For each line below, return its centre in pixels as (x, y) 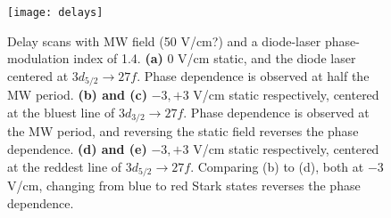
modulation (38, 58)
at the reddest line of (65, 166)
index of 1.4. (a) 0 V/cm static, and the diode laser (215, 58)
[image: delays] (55, 12)
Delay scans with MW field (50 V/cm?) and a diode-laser (164, 40)
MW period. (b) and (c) (77, 95)
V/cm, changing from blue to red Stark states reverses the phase (184, 185)
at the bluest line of (61, 112)
